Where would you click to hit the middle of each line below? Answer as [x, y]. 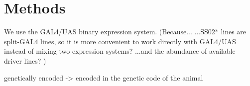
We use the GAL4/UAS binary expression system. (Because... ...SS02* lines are [125, 32]
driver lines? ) [25, 60]
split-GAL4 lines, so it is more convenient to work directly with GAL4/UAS [120, 41]
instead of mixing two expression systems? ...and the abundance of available [120, 51]
